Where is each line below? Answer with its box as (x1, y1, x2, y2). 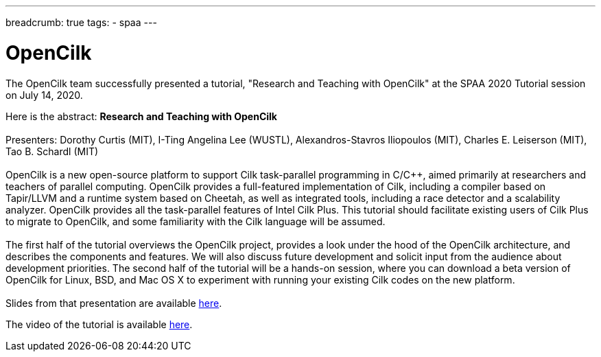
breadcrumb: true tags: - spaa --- (5, 16, 157, 28)
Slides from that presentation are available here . (5, 297, 222, 309)
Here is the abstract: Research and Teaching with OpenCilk (5, 110, 277, 122)
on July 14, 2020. (5, 89, 83, 101)
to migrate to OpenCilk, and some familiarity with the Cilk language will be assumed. (5, 215, 386, 227)
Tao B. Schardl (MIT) (5, 145, 99, 157)
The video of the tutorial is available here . (5, 318, 193, 330)
